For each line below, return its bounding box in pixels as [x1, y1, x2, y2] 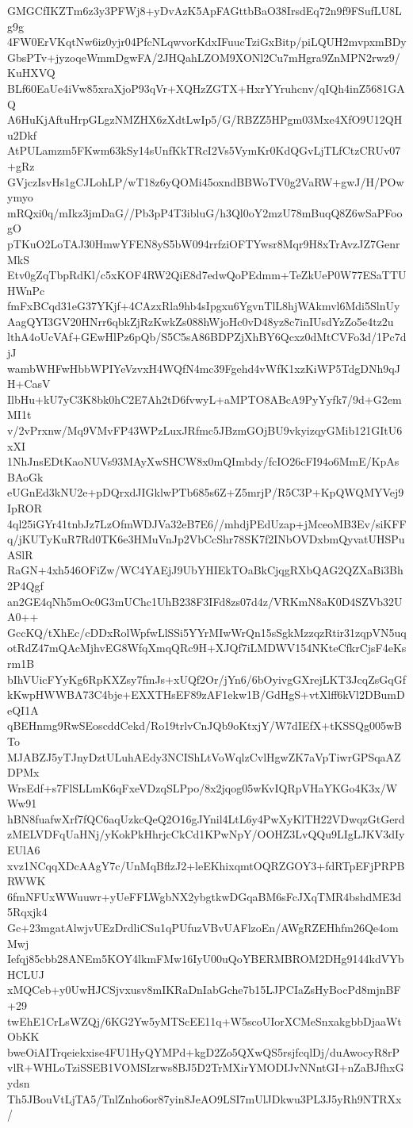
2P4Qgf [7, 577, 44, 593]
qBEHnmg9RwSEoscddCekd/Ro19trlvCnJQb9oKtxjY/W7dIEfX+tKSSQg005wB [7, 717, 402, 734]
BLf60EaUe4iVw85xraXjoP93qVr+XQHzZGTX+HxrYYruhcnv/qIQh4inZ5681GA [7, 79, 405, 96]
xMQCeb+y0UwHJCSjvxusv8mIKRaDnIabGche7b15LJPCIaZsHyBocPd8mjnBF [7, 981, 401, 998]
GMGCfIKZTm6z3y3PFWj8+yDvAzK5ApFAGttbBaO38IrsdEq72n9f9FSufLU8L [7, 2, 402, 18]
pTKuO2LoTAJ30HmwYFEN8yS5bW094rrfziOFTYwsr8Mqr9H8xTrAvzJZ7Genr [7, 235, 400, 251]
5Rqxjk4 [7, 904, 48, 920]
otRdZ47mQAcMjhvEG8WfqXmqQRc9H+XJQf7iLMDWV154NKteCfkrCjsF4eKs [7, 639, 407, 656]
